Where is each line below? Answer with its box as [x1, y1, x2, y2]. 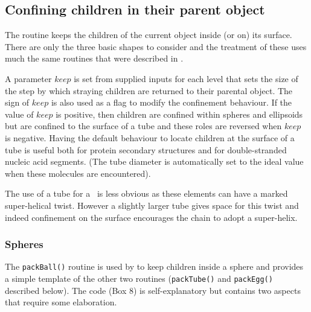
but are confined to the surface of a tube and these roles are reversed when [5, 119, 282, 132]
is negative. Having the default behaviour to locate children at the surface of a [5, 131, 295, 144]
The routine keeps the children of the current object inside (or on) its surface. [5, 28, 292, 41]
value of [5, 107, 34, 120]
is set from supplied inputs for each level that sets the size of [74, 72, 298, 84]
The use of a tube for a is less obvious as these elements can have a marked [5, 187, 288, 200]
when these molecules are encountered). [5, 167, 151, 179]
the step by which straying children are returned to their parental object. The [5, 84, 293, 97]
